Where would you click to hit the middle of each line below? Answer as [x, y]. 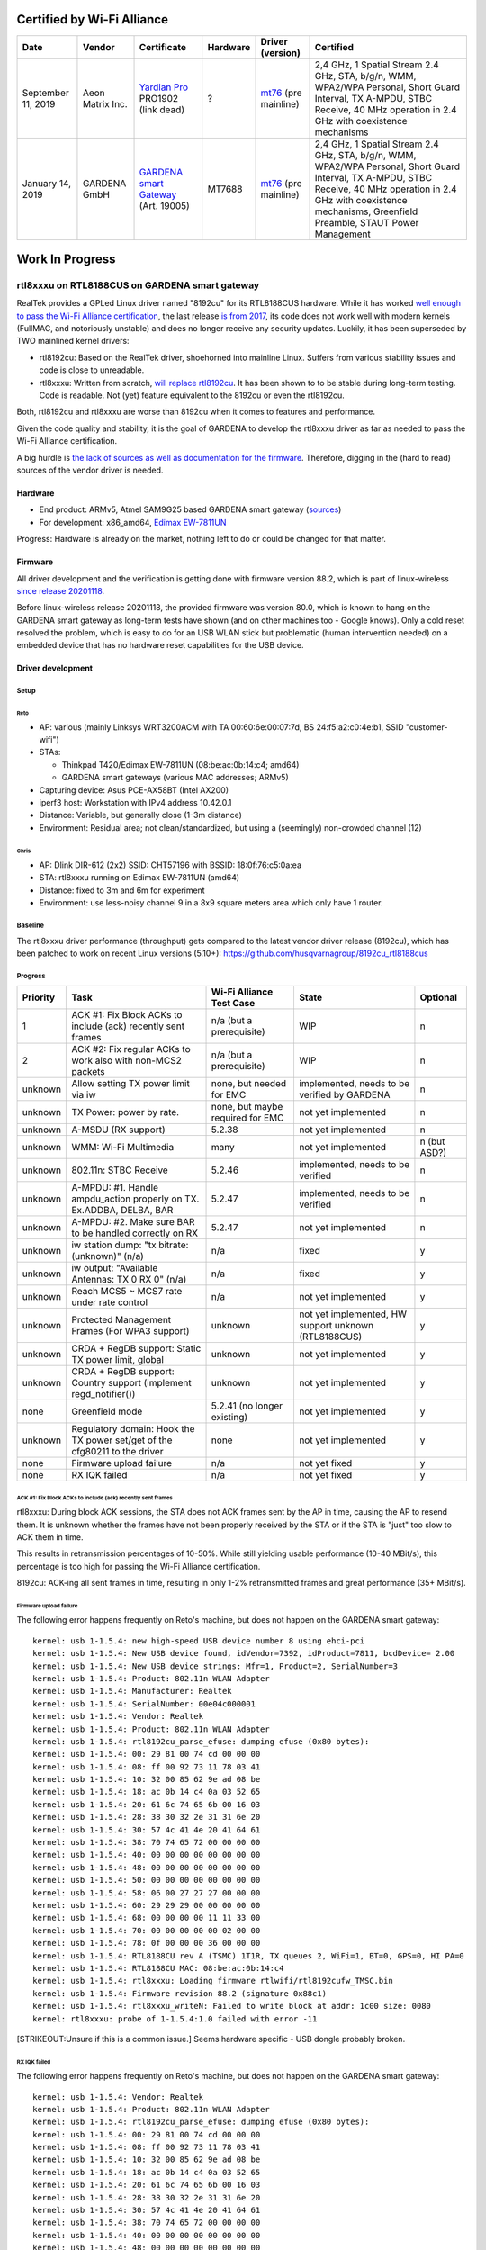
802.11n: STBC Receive [120, 1170]
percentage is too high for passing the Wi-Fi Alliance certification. [139, 1566]
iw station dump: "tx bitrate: [130, 1245]
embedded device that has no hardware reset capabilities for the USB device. [161, 645]
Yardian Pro [164, 87]
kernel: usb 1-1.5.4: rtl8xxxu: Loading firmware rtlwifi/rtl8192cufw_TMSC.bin [213, 1981]
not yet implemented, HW [353, 1314]
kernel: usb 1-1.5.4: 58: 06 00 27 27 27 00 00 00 [147, 1893]
